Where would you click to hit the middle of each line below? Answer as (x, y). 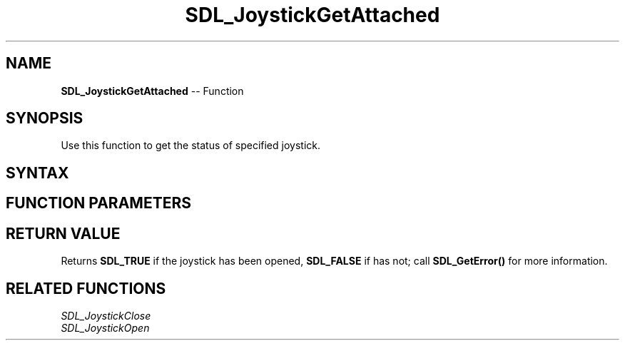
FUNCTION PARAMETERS (98, 203)
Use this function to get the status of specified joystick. (190, 146)
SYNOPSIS (45, 118)
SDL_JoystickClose (106, 315)
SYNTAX (37, 173)
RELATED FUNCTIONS (86, 288)
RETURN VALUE (63, 233)
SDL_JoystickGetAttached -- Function (152, 91)
